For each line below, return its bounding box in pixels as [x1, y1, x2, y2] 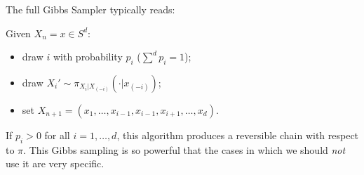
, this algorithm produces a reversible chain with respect [116, 127, 359, 142]
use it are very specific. [6, 156, 105, 171]
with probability [53, 49, 123, 64]
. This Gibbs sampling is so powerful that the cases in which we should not [23, 142, 346, 157]
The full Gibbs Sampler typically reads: [6, 2, 175, 16]
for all [44, 127, 70, 142]
